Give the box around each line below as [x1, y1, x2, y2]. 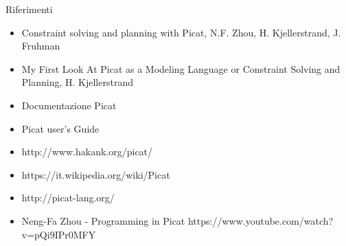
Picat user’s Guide [21, 121, 100, 135]
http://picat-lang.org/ [21, 190, 115, 205]
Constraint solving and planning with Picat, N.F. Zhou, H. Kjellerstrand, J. [21, 25, 341, 39]
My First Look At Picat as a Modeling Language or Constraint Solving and [21, 61, 341, 76]
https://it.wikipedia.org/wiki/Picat [21, 167, 170, 181]
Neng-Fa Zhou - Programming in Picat [21, 213, 185, 227]
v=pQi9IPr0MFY [21, 227, 96, 241]
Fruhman [21, 38, 60, 53]
